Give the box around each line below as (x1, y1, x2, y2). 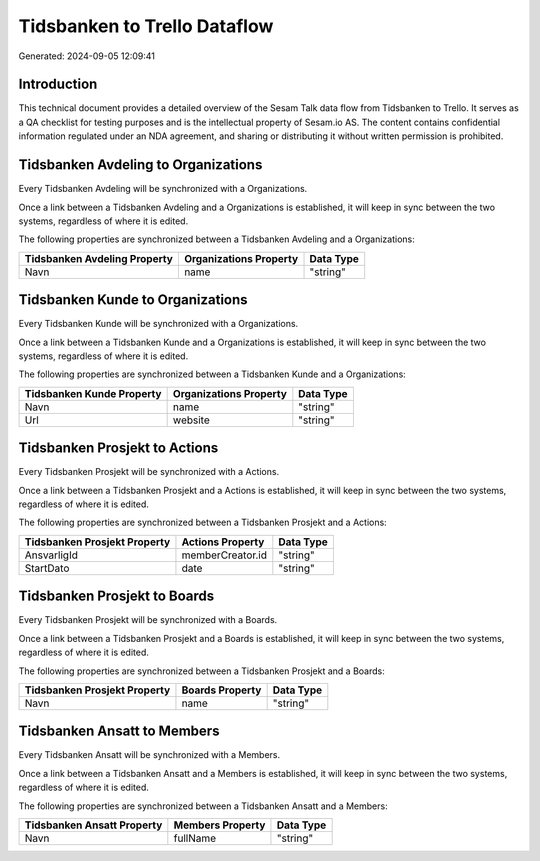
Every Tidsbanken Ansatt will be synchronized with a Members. (18, 749, 280, 761)
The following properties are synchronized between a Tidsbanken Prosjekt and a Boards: (18, 665, 385, 677)
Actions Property (181, 535, 265, 549)
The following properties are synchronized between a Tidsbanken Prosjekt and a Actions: (18, 516, 387, 529)
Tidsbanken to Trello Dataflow (18, 15, 274, 37)
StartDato (24, 561, 70, 575)
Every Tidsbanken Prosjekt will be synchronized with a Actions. (18, 466, 280, 478)
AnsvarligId (24, 548, 79, 562)
